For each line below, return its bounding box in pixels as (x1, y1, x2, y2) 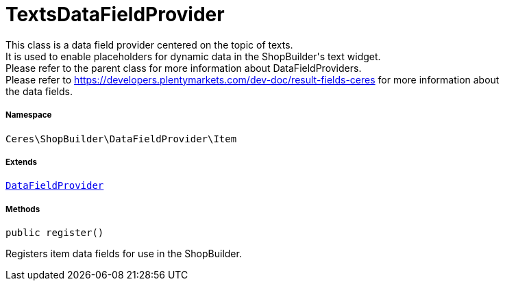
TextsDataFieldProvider (5, 3, 225, 26)
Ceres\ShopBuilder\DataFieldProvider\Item (5, 133, 237, 144)
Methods (5, 204, 40, 214)
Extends (5, 157, 38, 167)
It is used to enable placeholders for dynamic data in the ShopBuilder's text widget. (5, 50, 381, 62)
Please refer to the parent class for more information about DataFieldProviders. (5, 62, 362, 74)
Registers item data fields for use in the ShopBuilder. (5, 248, 242, 260)
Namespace (5, 110, 52, 120)
